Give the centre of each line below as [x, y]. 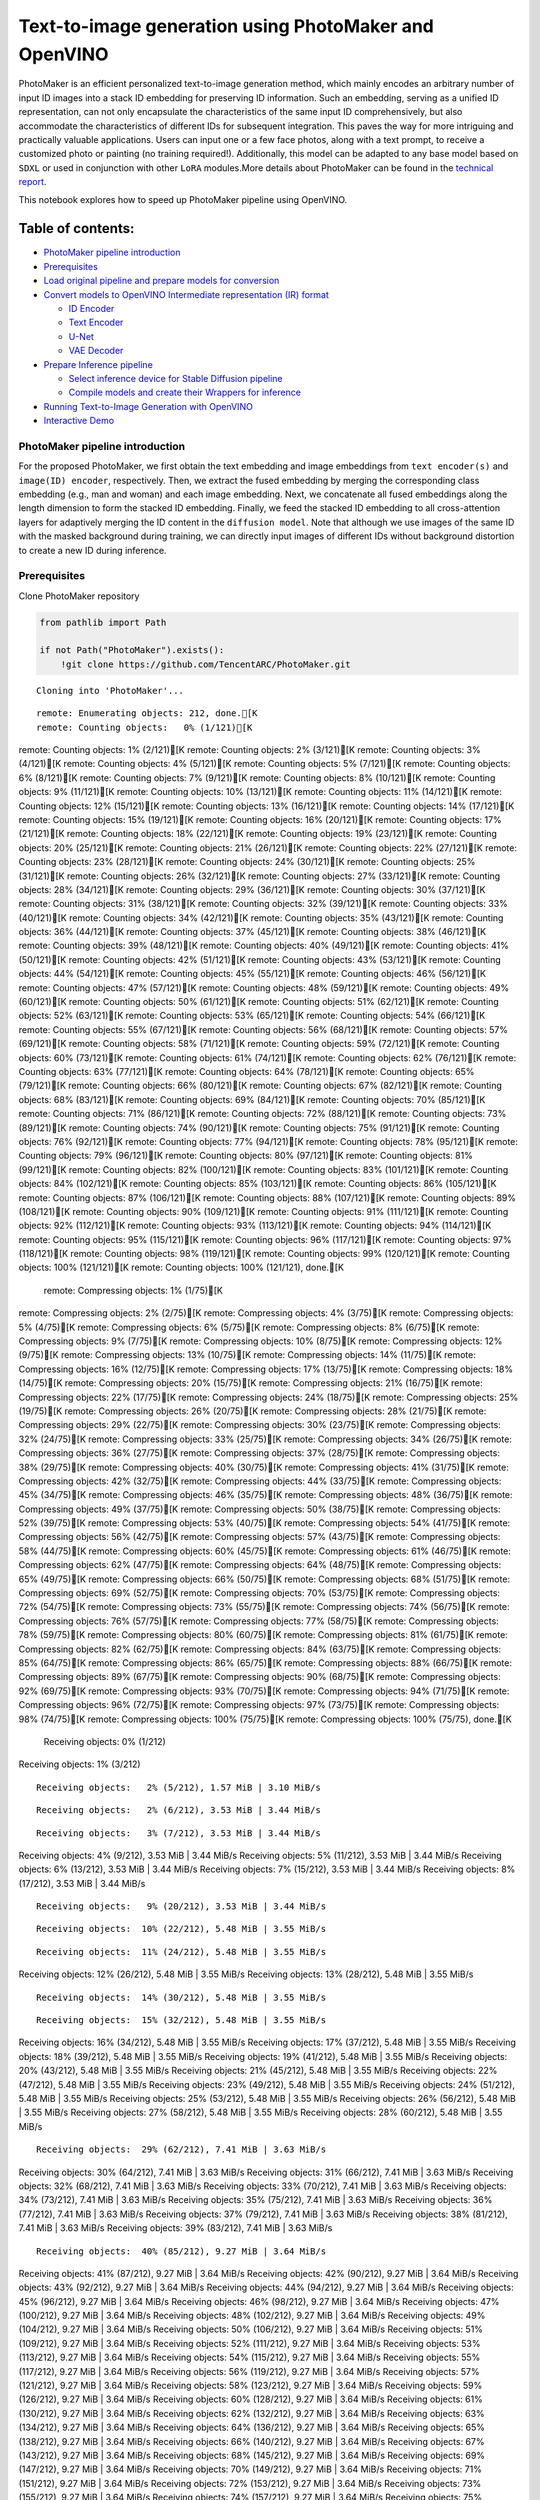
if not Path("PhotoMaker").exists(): [132, 650]
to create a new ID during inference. [92, 550]
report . [32, 182]
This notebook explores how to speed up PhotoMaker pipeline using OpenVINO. [183, 200]
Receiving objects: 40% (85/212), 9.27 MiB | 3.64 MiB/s [181, 2251]
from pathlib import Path [103, 622]
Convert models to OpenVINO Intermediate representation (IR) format [186, 294]
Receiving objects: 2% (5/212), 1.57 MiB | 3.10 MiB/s [179, 1787]
